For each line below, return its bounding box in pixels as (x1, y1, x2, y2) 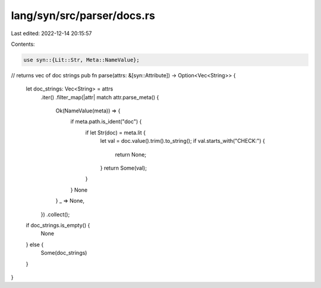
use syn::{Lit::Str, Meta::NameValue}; (23, 57, 140, 63)
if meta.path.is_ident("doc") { (70, 118, 142, 125)
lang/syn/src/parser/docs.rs (11, 9, 156, 22)
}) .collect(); (40, 211, 70, 218)
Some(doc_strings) (40, 249, 87, 256)
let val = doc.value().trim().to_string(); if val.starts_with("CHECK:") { (100, 137, 265, 145)
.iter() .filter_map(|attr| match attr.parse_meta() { (40, 93, 159, 101)
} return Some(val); (100, 164, 147, 172)
